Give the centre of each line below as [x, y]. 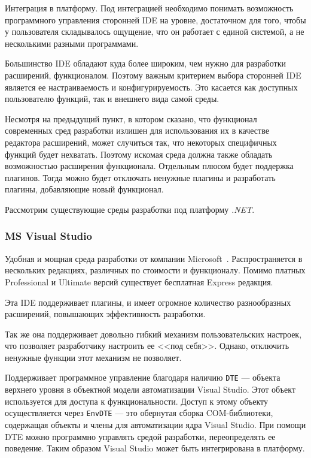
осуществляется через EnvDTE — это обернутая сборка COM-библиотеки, [139, 413]
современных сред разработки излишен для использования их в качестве [137, 130]
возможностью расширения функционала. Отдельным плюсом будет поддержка [149, 166]
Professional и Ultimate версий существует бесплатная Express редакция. [139, 281]
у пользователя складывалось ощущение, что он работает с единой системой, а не [155, 31]
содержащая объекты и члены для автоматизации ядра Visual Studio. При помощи [155, 424]
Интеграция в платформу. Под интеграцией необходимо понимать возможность [149, 8]
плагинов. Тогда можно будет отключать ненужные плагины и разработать [140, 177]
